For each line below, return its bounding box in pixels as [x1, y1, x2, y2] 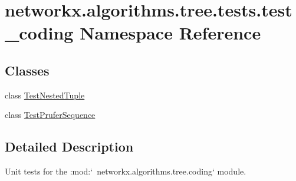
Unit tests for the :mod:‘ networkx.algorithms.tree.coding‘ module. [5, 165, 246, 177]
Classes [5, 61, 50, 79]
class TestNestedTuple [5, 88, 85, 101]
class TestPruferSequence [5, 108, 96, 121]
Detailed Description [5, 137, 134, 156]
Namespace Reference [80, 21, 261, 45]
